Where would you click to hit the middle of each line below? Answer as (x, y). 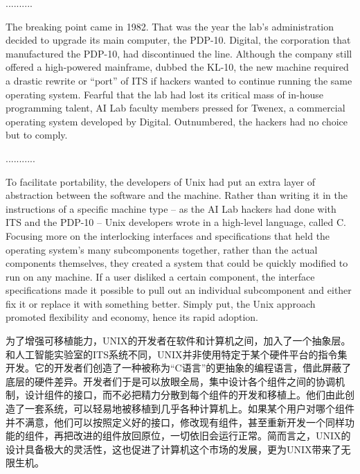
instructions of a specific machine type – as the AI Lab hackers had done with (171, 208)
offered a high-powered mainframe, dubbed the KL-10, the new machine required (177, 67)
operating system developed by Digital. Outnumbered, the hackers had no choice (177, 121)
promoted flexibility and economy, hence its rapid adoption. (132, 317)
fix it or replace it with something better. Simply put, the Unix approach (161, 303)
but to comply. (37, 135)
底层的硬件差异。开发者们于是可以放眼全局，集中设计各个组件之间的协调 (170, 381)
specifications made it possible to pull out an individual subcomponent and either (179, 290)
